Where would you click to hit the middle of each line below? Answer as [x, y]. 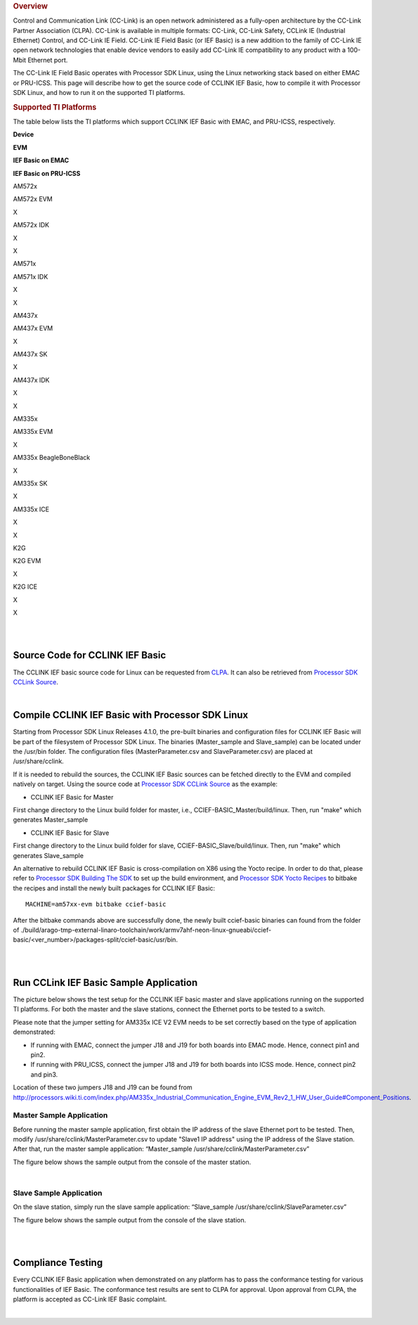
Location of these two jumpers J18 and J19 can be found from [103, 1087]
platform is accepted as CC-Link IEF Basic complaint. [90, 1299]
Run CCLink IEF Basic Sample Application [105, 982]
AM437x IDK [31, 380]
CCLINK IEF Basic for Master [72, 797]
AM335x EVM [33, 432]
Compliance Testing [58, 1263]
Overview [31, 6]
